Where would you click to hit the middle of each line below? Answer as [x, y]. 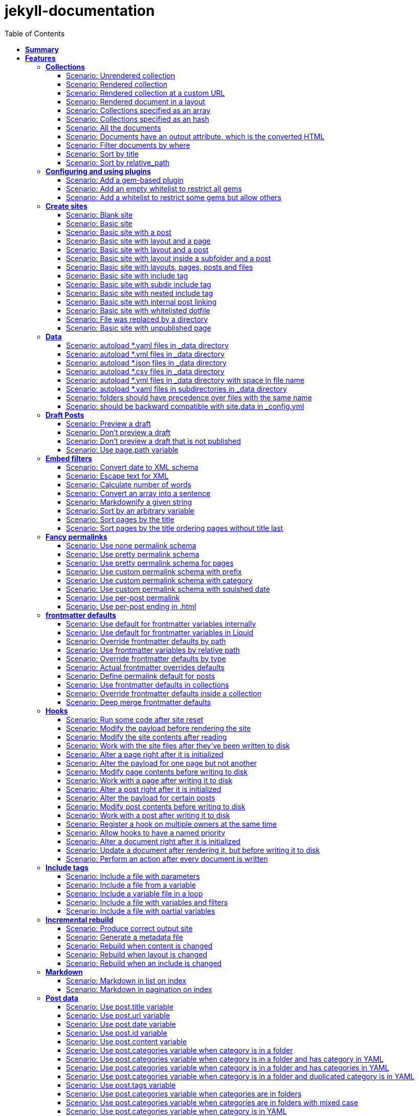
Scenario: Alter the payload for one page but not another [161, 763]
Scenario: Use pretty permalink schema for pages [150, 563]
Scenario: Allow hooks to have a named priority [146, 832]
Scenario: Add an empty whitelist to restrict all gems [154, 188]
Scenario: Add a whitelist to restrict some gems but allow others [174, 197]
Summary [42, 49]
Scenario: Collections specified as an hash [138, 119]
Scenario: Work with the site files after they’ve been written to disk [178, 745]
